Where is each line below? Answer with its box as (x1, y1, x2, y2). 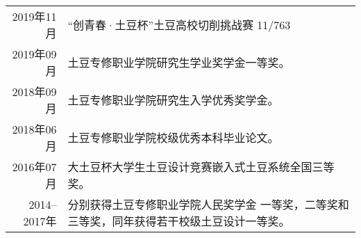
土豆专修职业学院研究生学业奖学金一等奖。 (67, 54, 290, 70)
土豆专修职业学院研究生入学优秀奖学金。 (67, 92, 279, 108)
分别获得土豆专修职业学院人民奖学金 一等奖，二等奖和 (67, 196, 349, 212)
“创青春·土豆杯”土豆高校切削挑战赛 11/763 (67, 17, 291, 33)
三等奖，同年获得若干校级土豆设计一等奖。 (67, 213, 290, 229)
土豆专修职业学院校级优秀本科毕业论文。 (67, 129, 279, 145)
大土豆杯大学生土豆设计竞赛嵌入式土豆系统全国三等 (67, 159, 335, 175)
